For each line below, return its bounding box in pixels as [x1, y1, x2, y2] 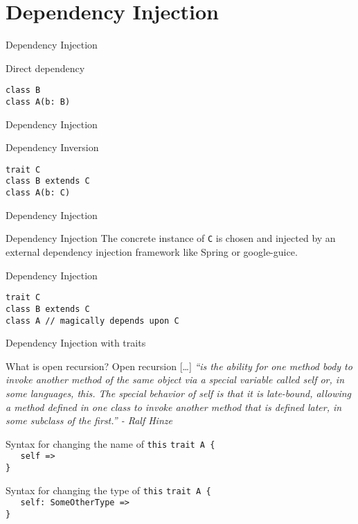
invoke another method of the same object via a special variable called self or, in [6, 372, 345, 387]
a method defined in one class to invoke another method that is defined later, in [6, 399, 342, 414]
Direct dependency [6, 60, 85, 75]
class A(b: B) [6, 96, 71, 107]
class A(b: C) [6, 188, 71, 198]
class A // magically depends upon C [6, 315, 179, 326]
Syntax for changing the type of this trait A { [6, 482, 211, 497]
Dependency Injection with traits [6, 335, 146, 350]
